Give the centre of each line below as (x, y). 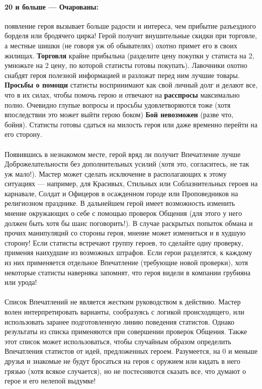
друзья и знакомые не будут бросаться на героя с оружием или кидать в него (122, 361)
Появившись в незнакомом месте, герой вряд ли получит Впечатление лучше (123, 154)
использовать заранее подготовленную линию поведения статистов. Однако (120, 321)
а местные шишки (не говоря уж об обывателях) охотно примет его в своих (121, 45)
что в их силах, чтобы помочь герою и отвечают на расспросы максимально (122, 94)
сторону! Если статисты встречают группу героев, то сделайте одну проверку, (124, 242)
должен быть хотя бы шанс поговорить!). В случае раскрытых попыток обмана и (129, 223)
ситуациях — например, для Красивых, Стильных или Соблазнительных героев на (131, 183)
